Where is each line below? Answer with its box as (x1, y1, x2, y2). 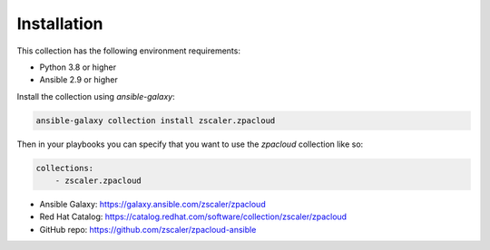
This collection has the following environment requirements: (16, 45, 240, 56)
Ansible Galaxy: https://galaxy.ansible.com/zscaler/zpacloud (39, 199, 267, 210)
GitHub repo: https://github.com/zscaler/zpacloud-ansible (39, 224, 257, 235)
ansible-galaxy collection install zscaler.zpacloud (35, 115, 276, 126)
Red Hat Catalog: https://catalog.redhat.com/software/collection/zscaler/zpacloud (39, 211, 348, 222)
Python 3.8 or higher (39, 62, 117, 72)
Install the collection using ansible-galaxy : (16, 91, 176, 101)
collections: (35, 163, 94, 173)
